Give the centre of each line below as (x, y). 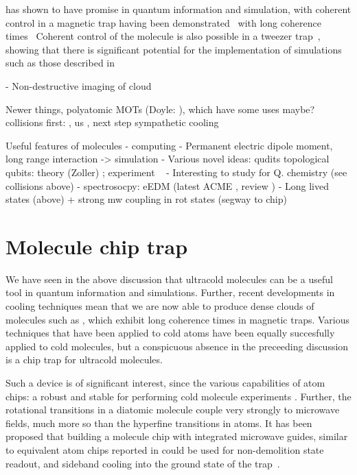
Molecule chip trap (97, 246)
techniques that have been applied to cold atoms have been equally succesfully (170, 333)
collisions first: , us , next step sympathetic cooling (112, 122)
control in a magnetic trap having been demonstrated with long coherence (163, 22)
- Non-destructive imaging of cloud (79, 85)
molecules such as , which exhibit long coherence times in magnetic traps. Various (178, 319)
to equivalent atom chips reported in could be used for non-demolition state (165, 449)
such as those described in (60, 63)
